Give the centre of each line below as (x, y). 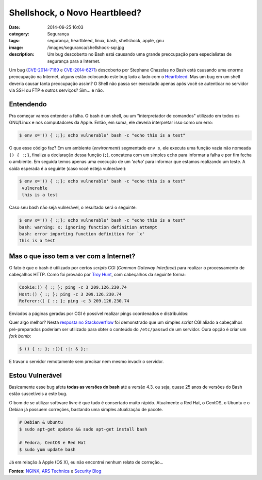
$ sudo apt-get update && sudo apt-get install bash (83, 429)
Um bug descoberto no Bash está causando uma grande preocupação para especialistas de (139, 54)
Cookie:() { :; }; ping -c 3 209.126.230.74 (73, 287)
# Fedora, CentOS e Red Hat (52, 443)
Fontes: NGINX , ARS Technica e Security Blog (55, 471)
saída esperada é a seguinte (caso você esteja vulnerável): (68, 168)
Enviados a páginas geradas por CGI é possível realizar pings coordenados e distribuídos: (99, 314)
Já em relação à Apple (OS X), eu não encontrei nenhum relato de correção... (86, 462)
